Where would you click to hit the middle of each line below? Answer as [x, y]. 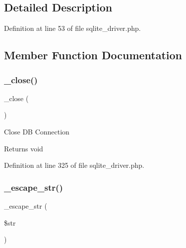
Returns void [24, 148]
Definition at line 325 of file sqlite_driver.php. [74, 165]
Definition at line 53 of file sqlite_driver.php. [72, 28]
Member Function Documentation [93, 55]
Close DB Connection [37, 131]
